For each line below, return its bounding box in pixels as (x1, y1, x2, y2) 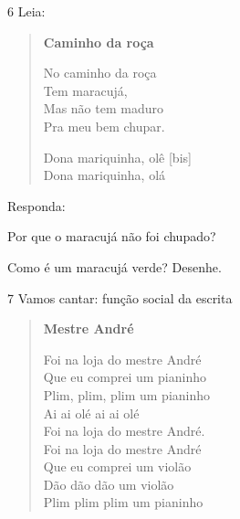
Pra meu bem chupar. (43, 116, 165, 135)
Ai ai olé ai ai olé (43, 403, 140, 422)
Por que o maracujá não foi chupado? (7, 227, 216, 246)
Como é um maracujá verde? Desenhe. (7, 257, 222, 276)
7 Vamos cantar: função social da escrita (7, 288, 233, 307)
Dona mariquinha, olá (43, 165, 166, 185)
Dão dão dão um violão (43, 474, 174, 493)
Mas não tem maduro (43, 99, 163, 118)
